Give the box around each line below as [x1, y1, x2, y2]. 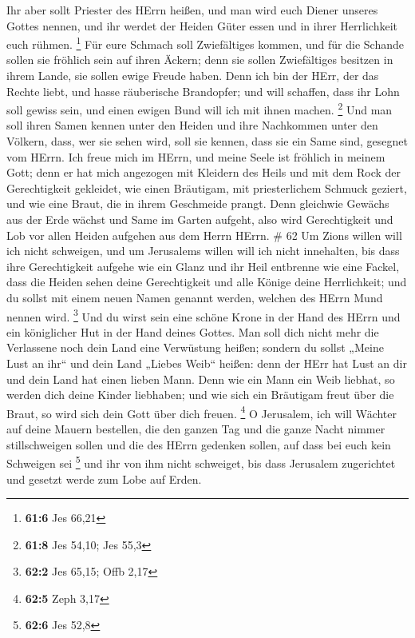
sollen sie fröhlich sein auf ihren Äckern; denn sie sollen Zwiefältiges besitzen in [6, 51, 393, 68]
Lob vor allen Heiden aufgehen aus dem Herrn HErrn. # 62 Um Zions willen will [6, 226, 402, 243]
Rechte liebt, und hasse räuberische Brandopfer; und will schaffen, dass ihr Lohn [6, 82, 400, 99]
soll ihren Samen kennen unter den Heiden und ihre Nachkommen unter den [6, 117, 378, 134]
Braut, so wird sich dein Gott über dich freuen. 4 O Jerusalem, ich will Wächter [6, 402, 397, 421]
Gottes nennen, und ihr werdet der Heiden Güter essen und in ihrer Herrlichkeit [6, 17, 397, 34]
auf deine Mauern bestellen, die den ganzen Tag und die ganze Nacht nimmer [6, 421, 385, 437]
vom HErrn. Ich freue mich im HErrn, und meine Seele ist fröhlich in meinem [6, 148, 385, 165]
